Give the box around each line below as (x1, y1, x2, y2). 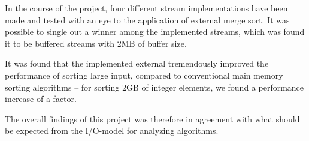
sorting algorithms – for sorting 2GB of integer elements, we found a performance (5, 80, 304, 93)
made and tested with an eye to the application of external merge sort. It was (5, 13, 290, 26)
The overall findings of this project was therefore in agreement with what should (5, 112, 300, 125)
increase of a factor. (5, 92, 77, 105)
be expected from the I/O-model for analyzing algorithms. (5, 124, 219, 137)
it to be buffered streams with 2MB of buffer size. (5, 37, 187, 49)
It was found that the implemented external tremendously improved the (5, 57, 269, 70)
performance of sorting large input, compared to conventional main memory (5, 68, 283, 81)
